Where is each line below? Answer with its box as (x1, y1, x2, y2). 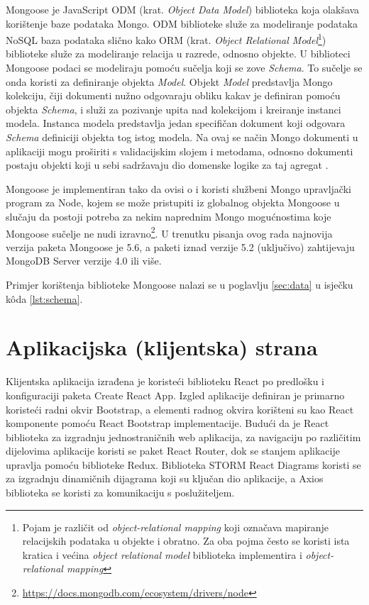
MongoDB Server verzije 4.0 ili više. (6, 253, 162, 268)
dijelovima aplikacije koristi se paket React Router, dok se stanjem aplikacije (6, 443, 340, 458)
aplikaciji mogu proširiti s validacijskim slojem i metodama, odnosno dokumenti (6, 143, 353, 158)
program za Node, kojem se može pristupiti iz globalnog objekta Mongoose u (6, 195, 340, 210)
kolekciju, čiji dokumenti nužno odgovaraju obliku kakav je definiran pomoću (6, 88, 341, 103)
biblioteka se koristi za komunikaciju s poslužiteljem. (6, 485, 235, 500)
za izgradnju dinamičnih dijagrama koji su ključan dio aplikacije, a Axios (6, 471, 324, 486)
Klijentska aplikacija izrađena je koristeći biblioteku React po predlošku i (6, 374, 324, 389)
